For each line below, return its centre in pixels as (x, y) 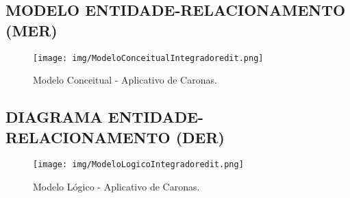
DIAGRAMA (54, 117)
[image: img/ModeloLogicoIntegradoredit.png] (138, 165)
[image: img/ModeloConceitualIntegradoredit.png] (148, 58)
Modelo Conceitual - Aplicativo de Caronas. (125, 80)
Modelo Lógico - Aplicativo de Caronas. (116, 187)
